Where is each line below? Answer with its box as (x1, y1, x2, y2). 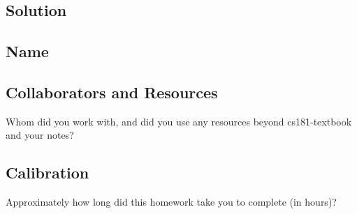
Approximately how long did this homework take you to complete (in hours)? (6, 194, 337, 209)
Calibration (6, 162, 89, 183)
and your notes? (6, 128, 74, 142)
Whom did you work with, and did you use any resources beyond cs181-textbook (6, 114, 352, 128)
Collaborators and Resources (6, 81, 218, 102)
